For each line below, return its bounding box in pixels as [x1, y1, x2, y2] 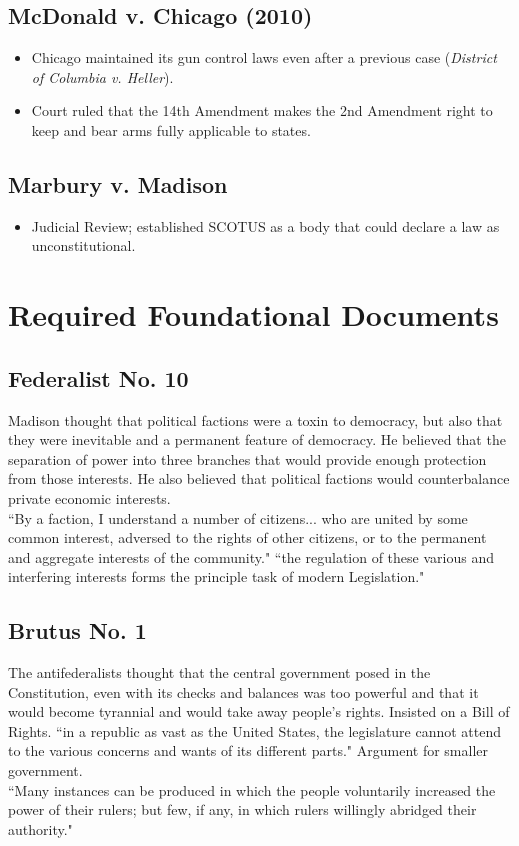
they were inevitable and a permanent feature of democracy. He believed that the [8, 429, 506, 450]
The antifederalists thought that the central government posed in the [8, 662, 431, 683]
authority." [8, 818, 73, 839]
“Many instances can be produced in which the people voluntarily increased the [8, 779, 496, 800]
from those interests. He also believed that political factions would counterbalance [8, 468, 510, 489]
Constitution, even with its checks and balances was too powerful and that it [8, 681, 479, 702]
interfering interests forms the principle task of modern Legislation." [8, 566, 425, 587]
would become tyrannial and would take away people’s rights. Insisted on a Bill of [8, 701, 510, 722]
